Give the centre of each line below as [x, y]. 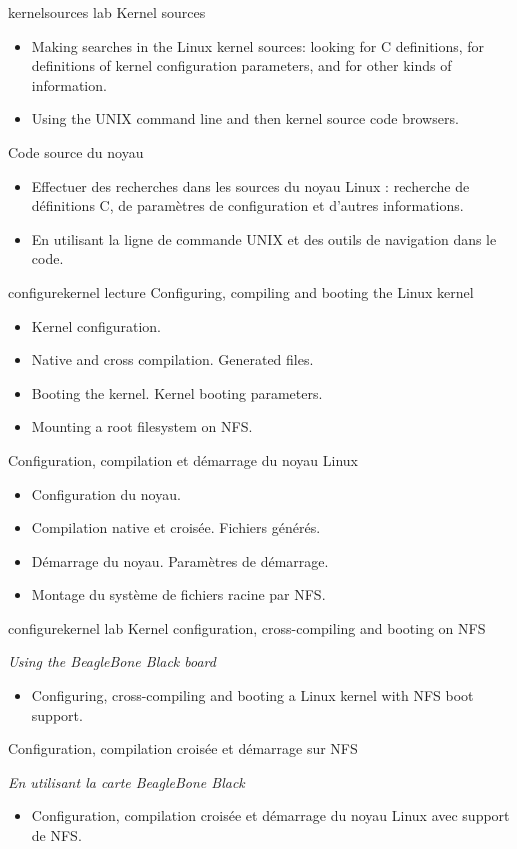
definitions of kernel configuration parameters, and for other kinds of [241, 65]
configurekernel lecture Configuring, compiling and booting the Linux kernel [241, 291]
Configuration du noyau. [106, 493]
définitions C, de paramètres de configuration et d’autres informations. [247, 205]
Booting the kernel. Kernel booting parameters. [177, 392]
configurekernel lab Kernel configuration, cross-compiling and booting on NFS [247, 627]
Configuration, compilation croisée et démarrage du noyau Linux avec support [270, 815]
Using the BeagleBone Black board [112, 661]
